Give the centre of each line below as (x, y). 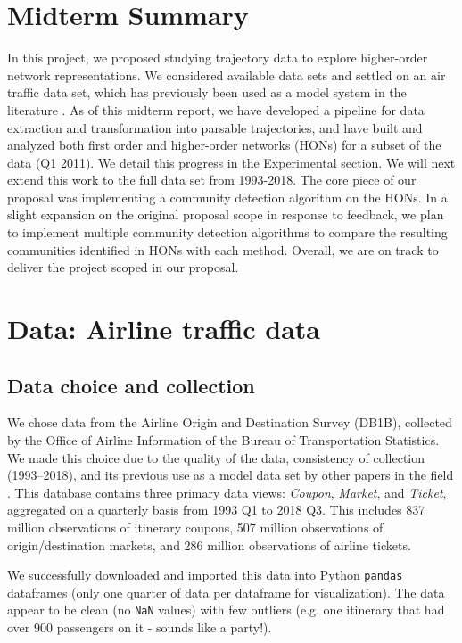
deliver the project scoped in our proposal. (123, 267)
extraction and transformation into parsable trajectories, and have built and (215, 127)
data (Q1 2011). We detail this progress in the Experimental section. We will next (231, 162)
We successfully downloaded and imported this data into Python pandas (205, 575)
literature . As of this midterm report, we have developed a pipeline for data (216, 109)
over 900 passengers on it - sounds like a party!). (140, 627)
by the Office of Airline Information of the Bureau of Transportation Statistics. (223, 440)
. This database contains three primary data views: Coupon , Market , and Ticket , (227, 492)
